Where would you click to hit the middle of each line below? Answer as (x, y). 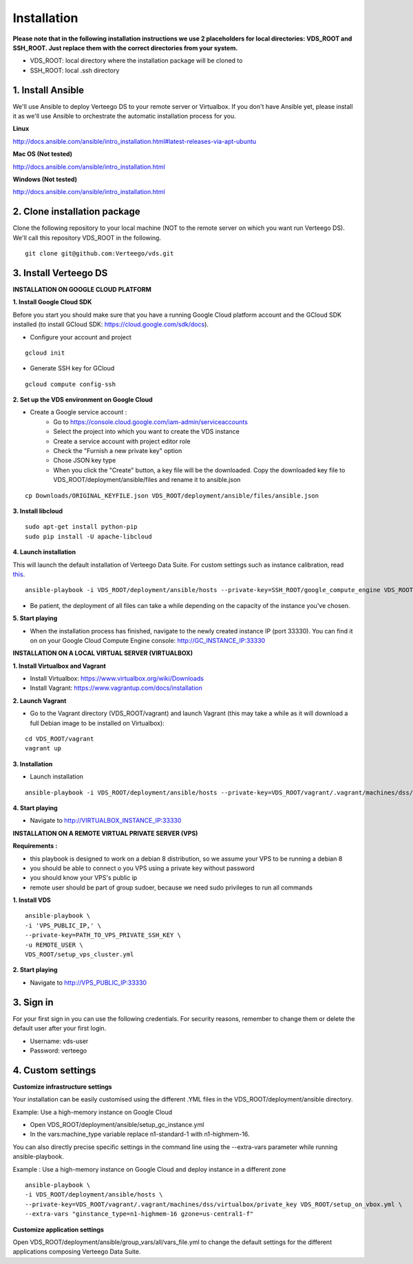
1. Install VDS (32, 900)
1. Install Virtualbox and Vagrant (59, 666)
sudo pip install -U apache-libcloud (89, 536)
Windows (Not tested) (45, 179)
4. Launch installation (44, 552)
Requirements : (35, 846)
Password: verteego (59, 1051)
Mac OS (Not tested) (42, 154)
